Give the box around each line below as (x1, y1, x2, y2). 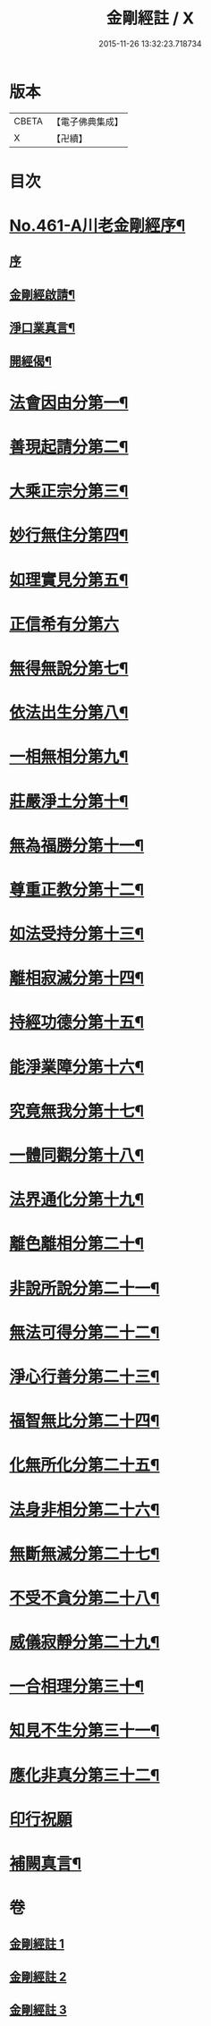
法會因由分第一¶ (9, 393, 129, 412)
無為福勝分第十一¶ (9, 835, 145, 855)
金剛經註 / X (105, 8, 195, 29)
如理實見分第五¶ (9, 570, 129, 590)
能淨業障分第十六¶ (9, 1056, 145, 1077)
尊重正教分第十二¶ (9, 879, 145, 900)
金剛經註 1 (9, 1936, 65, 1951)
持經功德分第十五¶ (9, 1013, 145, 1033)
